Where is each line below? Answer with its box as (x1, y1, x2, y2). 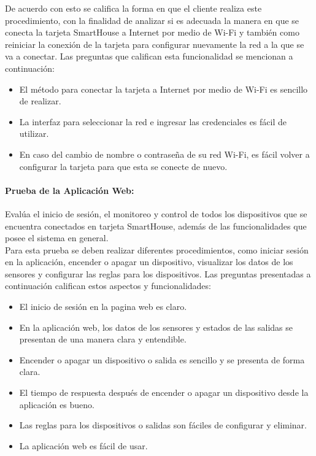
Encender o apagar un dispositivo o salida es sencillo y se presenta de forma (19, 353, 305, 366)
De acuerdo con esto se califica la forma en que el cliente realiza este (5, 2, 262, 14)
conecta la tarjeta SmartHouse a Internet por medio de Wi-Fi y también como (5, 26, 299, 39)
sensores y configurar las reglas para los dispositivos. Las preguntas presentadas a (5, 267, 311, 280)
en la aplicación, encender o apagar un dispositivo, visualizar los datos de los (5, 255, 293, 268)
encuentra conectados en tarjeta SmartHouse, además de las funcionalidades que (5, 219, 307, 232)
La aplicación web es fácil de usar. (19, 439, 148, 452)
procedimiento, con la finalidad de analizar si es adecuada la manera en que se (5, 14, 299, 26)
